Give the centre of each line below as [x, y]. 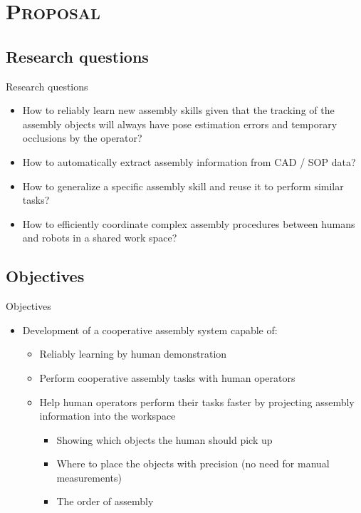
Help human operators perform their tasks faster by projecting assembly [197, 401]
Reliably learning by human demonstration [133, 354]
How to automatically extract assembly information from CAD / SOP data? [189, 161]
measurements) [89, 477]
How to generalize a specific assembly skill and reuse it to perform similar [183, 186]
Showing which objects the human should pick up [164, 439]
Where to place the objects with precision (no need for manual [193, 463]
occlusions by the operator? [82, 138]
